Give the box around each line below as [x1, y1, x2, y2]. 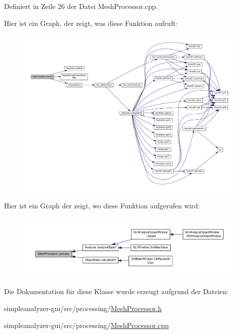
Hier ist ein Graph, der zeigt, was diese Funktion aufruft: [4, 17, 178, 28]
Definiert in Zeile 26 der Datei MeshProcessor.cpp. [4, 1, 158, 11]
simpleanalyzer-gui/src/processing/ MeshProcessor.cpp [4, 320, 169, 330]
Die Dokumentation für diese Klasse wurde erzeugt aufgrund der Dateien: [4, 286, 229, 297]
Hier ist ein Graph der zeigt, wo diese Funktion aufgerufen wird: [4, 200, 200, 211]
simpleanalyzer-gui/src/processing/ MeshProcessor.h [4, 303, 162, 314]
